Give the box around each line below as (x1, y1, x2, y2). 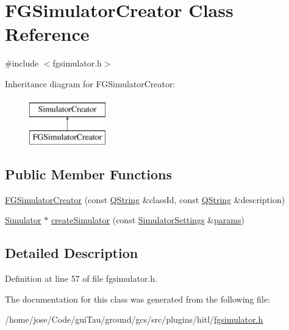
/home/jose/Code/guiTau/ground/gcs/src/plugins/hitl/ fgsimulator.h (5, 313, 263, 326)
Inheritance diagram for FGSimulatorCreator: (5, 77, 176, 90)
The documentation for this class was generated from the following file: (5, 292, 270, 305)
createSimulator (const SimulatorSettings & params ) (51, 213, 244, 226)
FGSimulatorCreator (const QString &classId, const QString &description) (5, 193, 285, 206)
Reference (5, 21, 90, 46)
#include (5, 57, 39, 70)
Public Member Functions (5, 165, 172, 184)
